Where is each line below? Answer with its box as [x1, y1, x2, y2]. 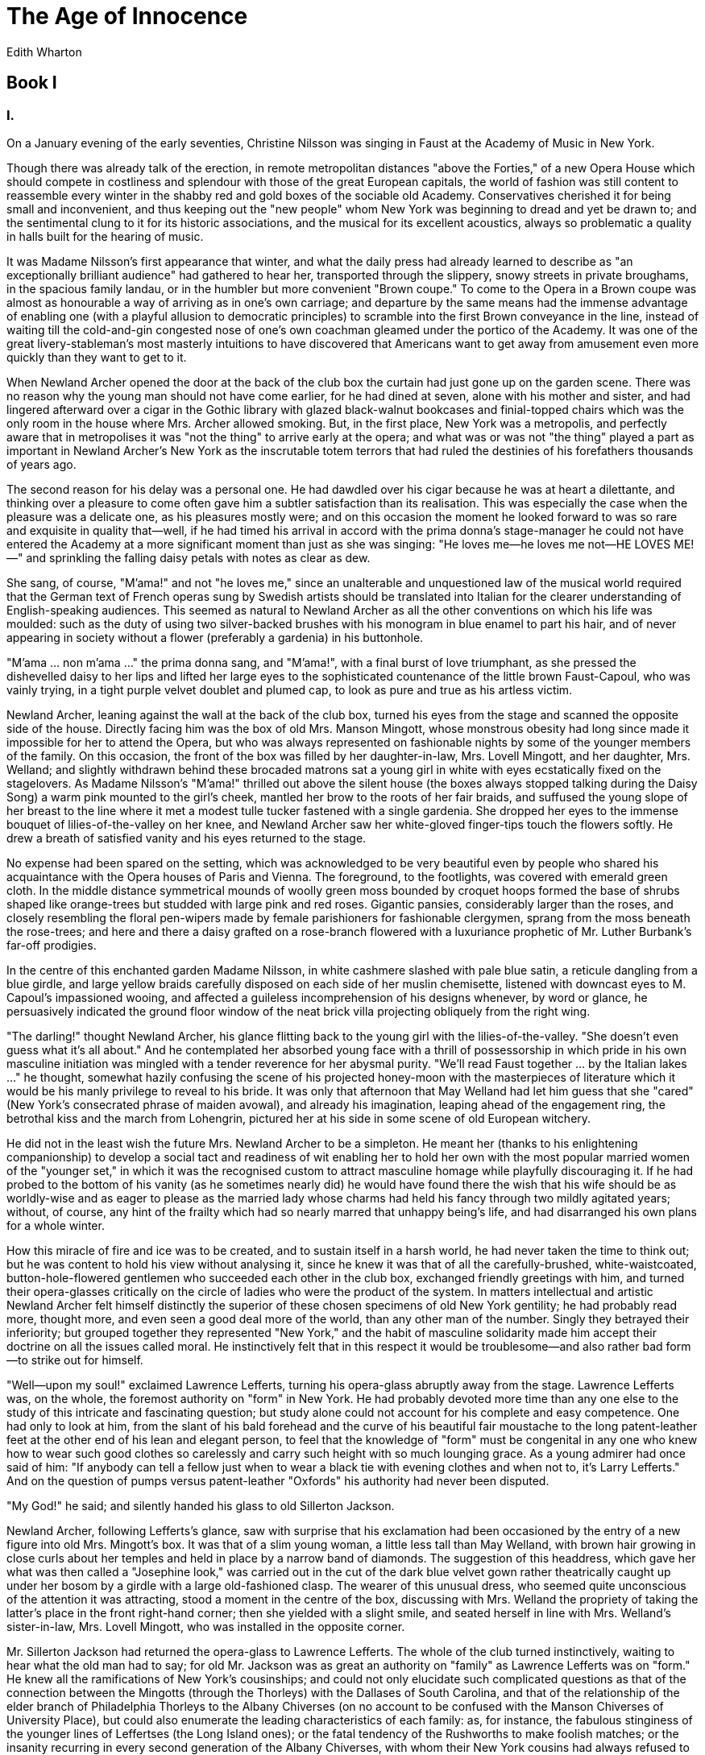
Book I [6, 72, 57, 93]
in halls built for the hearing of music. [6, 229, 204, 243]
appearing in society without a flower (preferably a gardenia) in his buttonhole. [6, 630, 424, 644]
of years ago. [6, 457, 77, 471]
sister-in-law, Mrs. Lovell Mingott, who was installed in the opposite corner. [6, 1619, 405, 1633]
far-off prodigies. [6, 938, 97, 952]
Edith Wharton [6, 44, 82, 59]
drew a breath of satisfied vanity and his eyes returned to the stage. [6, 830, 367, 845]
